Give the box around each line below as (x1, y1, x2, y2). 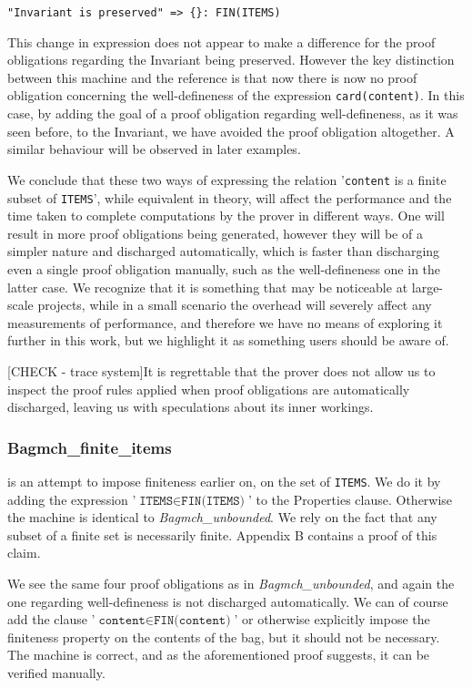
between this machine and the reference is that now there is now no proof (7, 67, 417, 87)
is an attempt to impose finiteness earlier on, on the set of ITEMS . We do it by (7, 471, 441, 490)
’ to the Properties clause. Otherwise (247, 489, 453, 508)
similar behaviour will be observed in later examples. (7, 139, 301, 159)
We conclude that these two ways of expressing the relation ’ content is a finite (7, 169, 447, 189)
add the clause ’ (7, 610, 95, 629)
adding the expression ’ (7, 489, 136, 508)
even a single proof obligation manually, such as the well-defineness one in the (7, 259, 441, 278)
